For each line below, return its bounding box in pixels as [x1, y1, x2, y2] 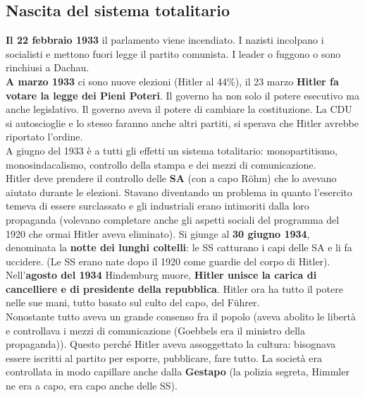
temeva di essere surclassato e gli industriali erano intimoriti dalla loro [6, 198, 309, 213]
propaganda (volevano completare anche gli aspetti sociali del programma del [6, 212, 340, 227]
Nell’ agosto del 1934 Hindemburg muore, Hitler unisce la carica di [6, 267, 317, 282]
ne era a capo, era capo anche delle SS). [6, 378, 178, 393]
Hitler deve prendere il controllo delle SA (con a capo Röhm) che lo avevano [6, 171, 337, 186]
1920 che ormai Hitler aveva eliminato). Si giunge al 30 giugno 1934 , [6, 226, 310, 241]
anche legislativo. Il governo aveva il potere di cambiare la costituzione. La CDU [6, 102, 352, 116]
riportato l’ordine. [6, 129, 83, 144]
